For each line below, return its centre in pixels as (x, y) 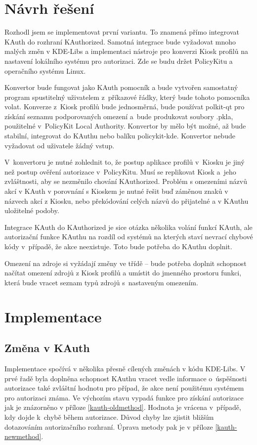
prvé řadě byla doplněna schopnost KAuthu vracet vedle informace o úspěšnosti (126, 378)
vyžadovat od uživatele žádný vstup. (60, 145)
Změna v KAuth (47, 348)
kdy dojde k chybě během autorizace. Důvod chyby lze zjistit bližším (109, 417)
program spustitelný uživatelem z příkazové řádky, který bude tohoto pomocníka (127, 97)
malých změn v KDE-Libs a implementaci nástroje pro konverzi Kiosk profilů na (126, 51)
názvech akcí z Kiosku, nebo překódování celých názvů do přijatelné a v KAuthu (127, 200)
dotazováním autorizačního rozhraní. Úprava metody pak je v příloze (109, 426)
